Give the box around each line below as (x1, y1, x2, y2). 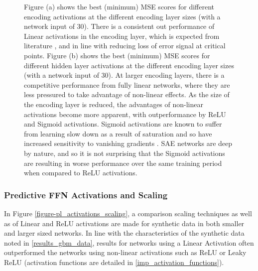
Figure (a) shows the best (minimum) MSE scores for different (24, 1, 215, 11)
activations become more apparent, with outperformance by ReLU (24, 109, 226, 119)
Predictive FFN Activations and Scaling (4, 188, 168, 201)
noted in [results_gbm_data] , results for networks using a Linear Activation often (4, 237, 254, 248)
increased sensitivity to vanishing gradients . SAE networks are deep (24, 138, 233, 148)
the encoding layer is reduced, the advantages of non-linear (24, 99, 203, 109)
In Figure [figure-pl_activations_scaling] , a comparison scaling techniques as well (4, 208, 252, 218)
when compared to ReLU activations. (24, 167, 137, 178)
